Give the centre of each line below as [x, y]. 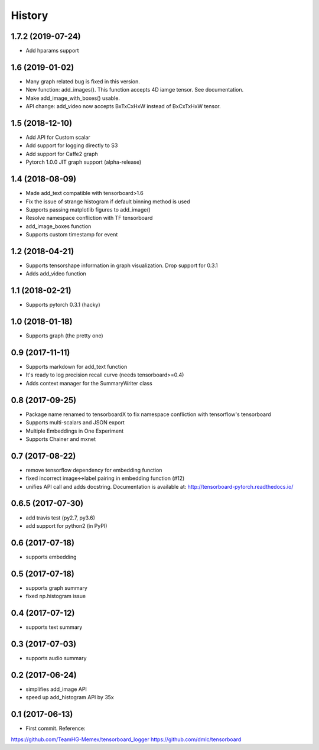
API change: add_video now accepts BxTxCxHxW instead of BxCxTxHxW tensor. [123, 106]
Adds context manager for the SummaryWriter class [89, 383]
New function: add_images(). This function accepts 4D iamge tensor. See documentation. [135, 90]
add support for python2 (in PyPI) [66, 525]
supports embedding [51, 557]
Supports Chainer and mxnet [61, 439]
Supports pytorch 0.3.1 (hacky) [63, 305]
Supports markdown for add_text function [77, 367]
